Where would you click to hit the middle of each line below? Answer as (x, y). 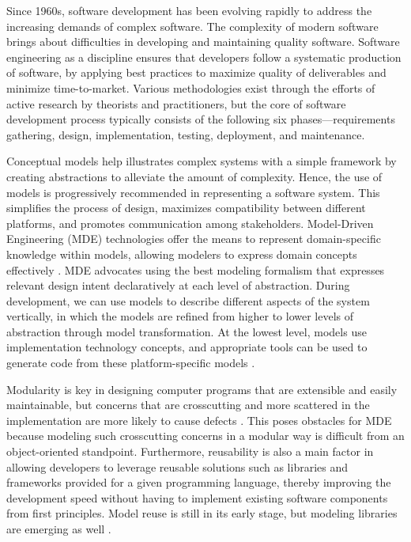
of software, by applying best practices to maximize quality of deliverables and (196, 72)
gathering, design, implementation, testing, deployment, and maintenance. (186, 134)
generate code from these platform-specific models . (131, 363)
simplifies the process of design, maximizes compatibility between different (186, 208)
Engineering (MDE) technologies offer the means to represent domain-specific (194, 239)
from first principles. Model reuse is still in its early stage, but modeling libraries (202, 513)
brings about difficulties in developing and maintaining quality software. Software (203, 42)
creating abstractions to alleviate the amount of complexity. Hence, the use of (194, 176)
